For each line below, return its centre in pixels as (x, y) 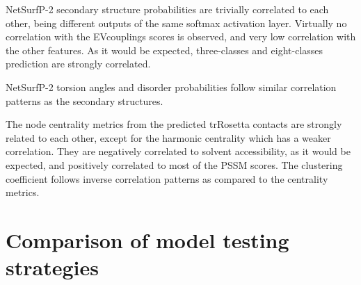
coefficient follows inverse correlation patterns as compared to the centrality (167, 178)
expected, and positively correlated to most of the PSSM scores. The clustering (174, 164)
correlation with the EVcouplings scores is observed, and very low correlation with (181, 36)
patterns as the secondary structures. (85, 100)
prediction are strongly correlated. (78, 64)
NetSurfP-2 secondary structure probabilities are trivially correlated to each (167, 9)
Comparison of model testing (147, 239)
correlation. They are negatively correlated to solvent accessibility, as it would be (178, 151)
